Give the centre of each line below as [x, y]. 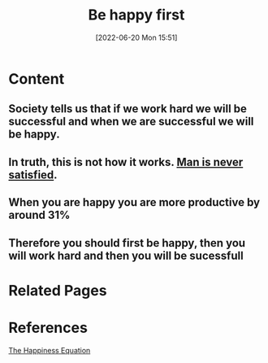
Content [37, 79]
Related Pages [58, 290]
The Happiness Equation [50, 350]
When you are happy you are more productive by [134, 202]
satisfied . [33, 175]
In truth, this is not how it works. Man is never [126, 162]
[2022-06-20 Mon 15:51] [136, 37]
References [48, 328]
